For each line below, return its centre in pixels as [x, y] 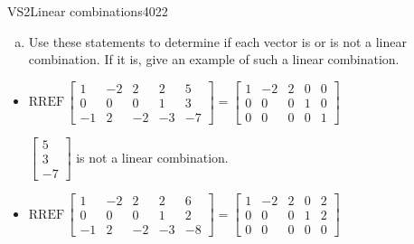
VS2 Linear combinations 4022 [88, 11]
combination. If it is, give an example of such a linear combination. [214, 59]
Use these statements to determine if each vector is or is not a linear [217, 41]
